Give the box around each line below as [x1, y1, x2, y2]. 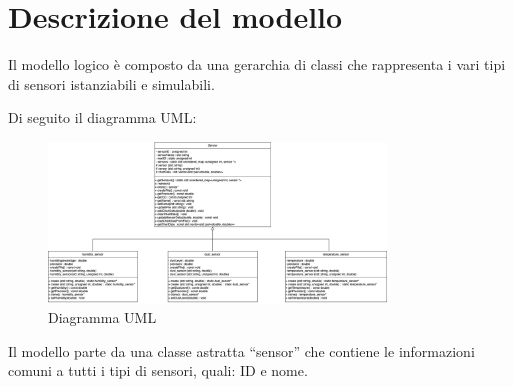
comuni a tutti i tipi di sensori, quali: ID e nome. [8, 360, 308, 381]
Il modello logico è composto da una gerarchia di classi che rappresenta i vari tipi [8, 54, 506, 75]
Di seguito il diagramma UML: [8, 107, 197, 128]
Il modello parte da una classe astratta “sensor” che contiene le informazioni [8, 340, 475, 361]
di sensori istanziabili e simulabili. [8, 73, 215, 94]
